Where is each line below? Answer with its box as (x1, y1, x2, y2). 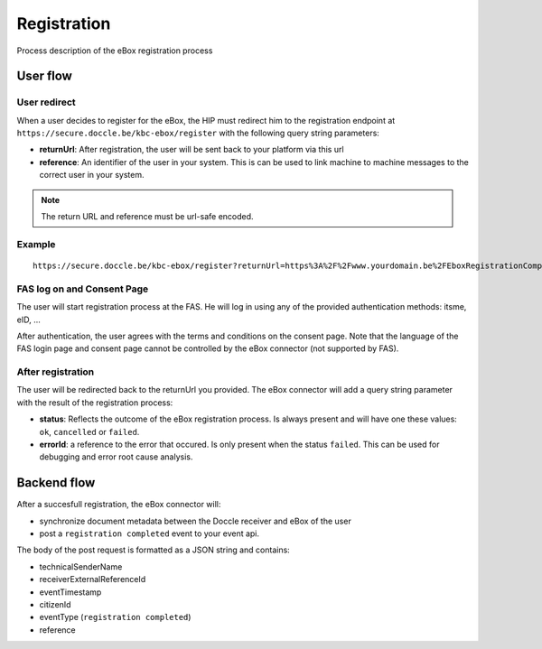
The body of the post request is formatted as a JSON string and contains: (16, 544, 291, 555)
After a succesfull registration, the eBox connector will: (16, 499, 221, 510)
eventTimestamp (39, 587, 102, 598)
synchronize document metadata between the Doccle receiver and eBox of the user (39, 515, 351, 526)
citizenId (39, 599, 71, 610)
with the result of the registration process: (16, 397, 173, 408)
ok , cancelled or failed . (39, 426, 140, 437)
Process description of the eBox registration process (16, 45, 213, 56)
